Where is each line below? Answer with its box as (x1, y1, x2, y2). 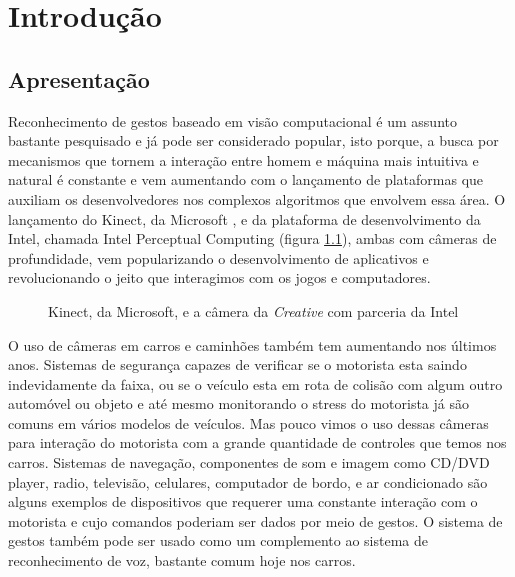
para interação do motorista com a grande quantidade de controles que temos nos (8, 432, 507, 453)
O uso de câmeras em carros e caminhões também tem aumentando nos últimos (8, 334, 497, 355)
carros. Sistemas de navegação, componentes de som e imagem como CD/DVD (8, 452, 490, 473)
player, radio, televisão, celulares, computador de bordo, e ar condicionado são (8, 471, 488, 492)
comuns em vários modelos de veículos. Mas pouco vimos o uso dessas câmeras (8, 412, 489, 433)
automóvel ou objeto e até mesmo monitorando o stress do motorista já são (8, 393, 469, 414)
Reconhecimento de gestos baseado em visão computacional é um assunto (8, 110, 457, 131)
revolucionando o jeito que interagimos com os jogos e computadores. (8, 267, 431, 288)
